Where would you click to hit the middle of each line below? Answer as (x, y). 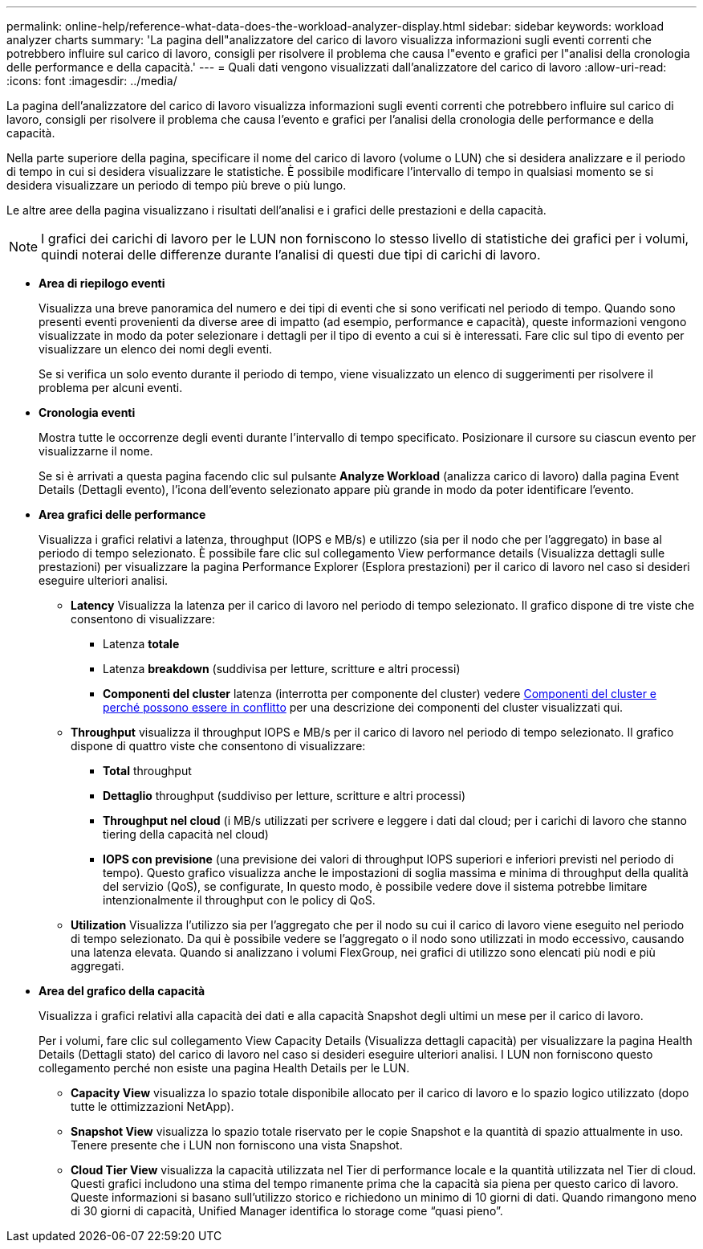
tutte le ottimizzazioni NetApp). (152, 1106)
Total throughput (147, 771)
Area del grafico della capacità (122, 991)
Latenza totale (141, 644)
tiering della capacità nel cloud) (186, 834)
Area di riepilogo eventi (102, 283)
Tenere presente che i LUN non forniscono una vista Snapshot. (237, 1145)
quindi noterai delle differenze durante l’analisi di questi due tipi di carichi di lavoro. (291, 255)
